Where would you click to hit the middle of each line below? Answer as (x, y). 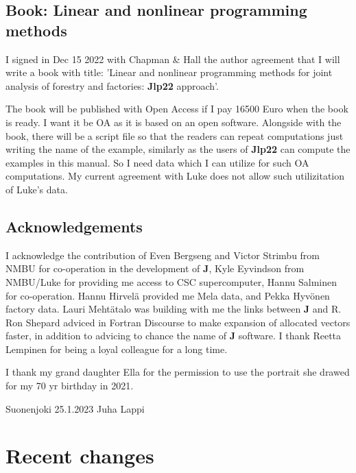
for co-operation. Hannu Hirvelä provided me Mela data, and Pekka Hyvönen (168, 295)
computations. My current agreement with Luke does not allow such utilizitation (175, 176)
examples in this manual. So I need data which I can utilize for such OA (157, 162)
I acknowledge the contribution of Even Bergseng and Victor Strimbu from (163, 255)
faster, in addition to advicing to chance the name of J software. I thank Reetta (174, 336)
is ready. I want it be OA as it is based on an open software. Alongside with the (174, 122)
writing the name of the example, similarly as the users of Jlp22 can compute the (178, 149)
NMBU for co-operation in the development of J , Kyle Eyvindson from (155, 268)
